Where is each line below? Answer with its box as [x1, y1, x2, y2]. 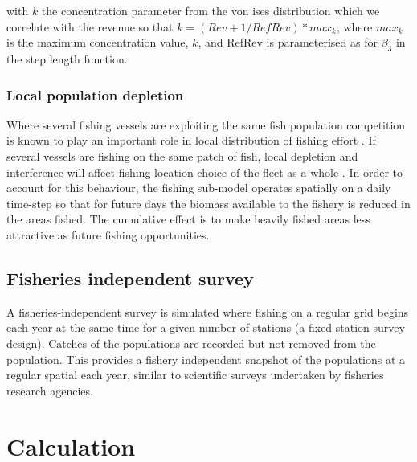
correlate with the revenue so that [6, 18, 174, 35]
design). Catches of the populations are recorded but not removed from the [6, 334, 376, 351]
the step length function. [6, 50, 128, 67]
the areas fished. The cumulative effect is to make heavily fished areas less [6, 211, 370, 227]
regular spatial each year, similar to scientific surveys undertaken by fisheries [6, 366, 384, 383]
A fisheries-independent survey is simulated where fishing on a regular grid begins [6, 303, 409, 320]
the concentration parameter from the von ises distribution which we [41, 2, 380, 18]
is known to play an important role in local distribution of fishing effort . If [6, 132, 376, 149]
